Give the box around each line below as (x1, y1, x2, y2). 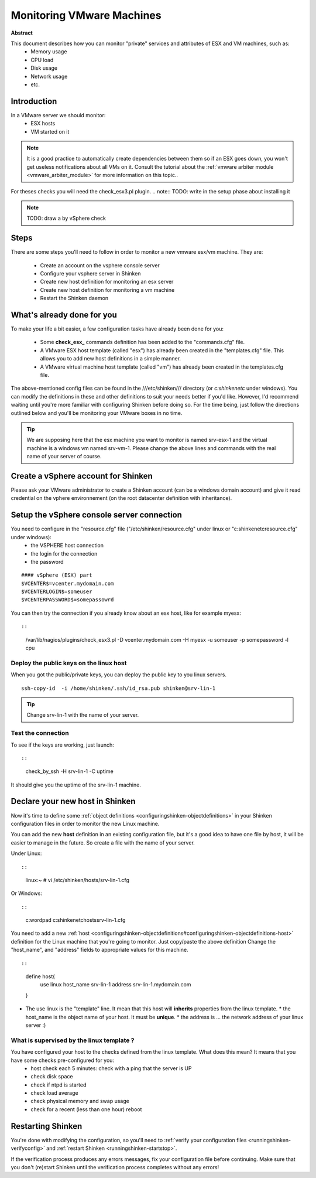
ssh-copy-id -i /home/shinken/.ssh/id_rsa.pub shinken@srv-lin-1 (21, 685, 216, 692)
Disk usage (30, 64, 58, 72)
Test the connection (11, 729, 70, 737)
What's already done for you (11, 309, 117, 319)
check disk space (30, 1073, 73, 1080)
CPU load (30, 56, 54, 63)
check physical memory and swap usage (30, 1098, 130, 1105)
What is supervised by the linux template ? (11, 1036, 135, 1044)
